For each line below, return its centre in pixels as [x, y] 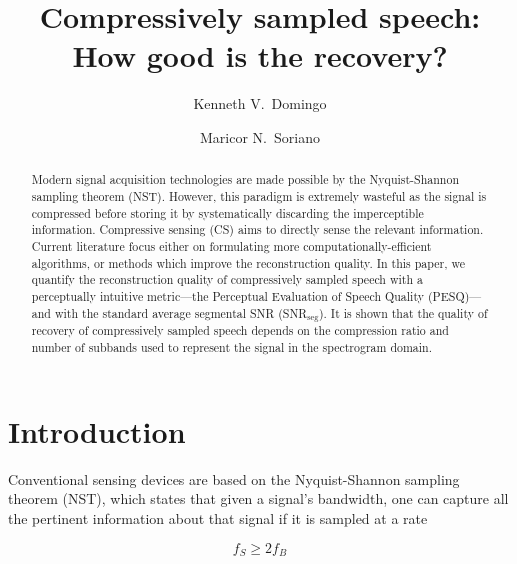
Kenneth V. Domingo [260, 103]
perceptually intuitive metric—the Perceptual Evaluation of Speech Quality [227, 295]
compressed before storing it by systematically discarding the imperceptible [227, 212]
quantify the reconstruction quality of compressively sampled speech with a [227, 279]
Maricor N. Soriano [260, 136]
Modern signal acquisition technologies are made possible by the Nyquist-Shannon [245, 179]
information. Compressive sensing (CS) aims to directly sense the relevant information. [257, 229]
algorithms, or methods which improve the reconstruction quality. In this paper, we [248, 262]
